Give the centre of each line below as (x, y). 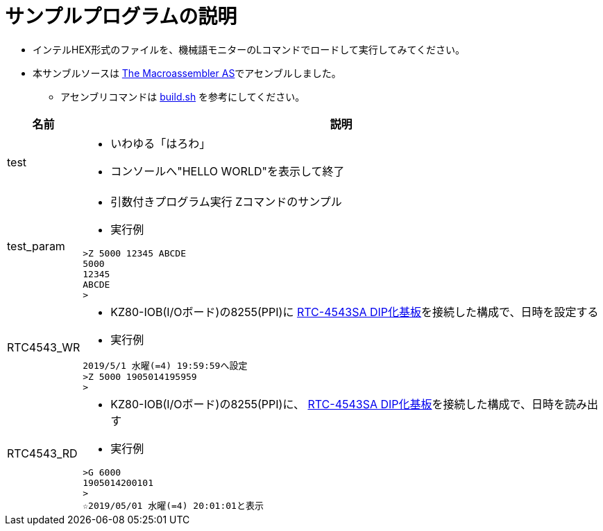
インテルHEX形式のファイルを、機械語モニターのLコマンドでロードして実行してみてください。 (249, 49)
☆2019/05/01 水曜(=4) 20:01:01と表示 (173, 505)
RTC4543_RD (42, 453)
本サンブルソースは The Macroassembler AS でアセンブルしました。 (187, 73)
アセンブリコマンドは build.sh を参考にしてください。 (183, 96)
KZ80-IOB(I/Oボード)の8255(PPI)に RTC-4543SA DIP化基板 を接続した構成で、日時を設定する (355, 312)
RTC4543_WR (44, 348)
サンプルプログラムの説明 (121, 17)
